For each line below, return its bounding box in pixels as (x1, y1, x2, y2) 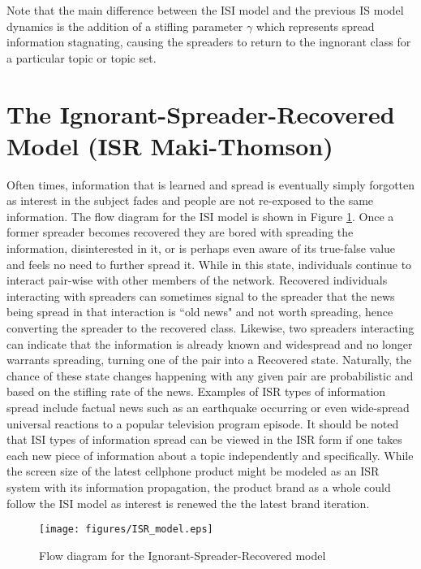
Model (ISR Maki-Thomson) (6, 128, 333, 162)
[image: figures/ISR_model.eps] (39, 523, 213, 536)
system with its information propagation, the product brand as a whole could (6, 478, 391, 495)
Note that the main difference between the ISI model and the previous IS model (6, 2, 404, 18)
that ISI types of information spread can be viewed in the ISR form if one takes (6, 431, 402, 448)
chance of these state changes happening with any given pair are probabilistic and (6, 367, 414, 384)
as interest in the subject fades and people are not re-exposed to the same (6, 192, 374, 209)
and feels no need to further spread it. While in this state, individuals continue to (6, 255, 412, 272)
